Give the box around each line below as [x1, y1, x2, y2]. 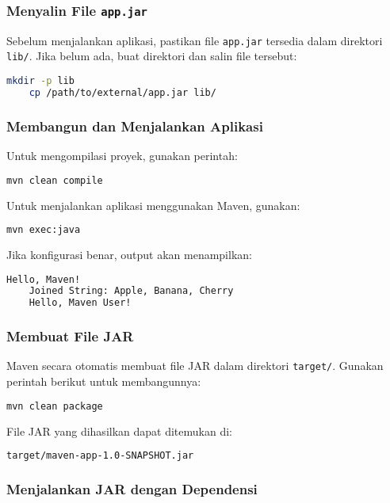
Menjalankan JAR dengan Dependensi [6, 478, 258, 498]
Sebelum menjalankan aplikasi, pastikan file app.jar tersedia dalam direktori [6, 32, 383, 48]
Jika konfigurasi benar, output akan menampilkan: [6, 246, 252, 262]
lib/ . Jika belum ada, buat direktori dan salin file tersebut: [6, 48, 297, 64]
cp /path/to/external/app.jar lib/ [29, 86, 216, 98]
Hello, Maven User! [29, 297, 132, 309]
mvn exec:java [6, 224, 81, 236]
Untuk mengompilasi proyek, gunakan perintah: [6, 147, 238, 164]
